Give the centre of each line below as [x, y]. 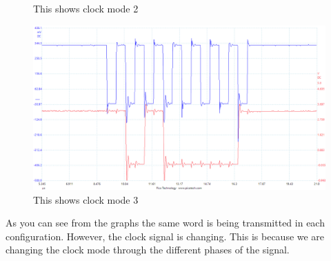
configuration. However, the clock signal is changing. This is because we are [165, 236]
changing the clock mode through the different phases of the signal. [148, 250]
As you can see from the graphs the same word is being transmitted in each [165, 223]
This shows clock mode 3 [86, 199]
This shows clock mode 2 [86, 8]
